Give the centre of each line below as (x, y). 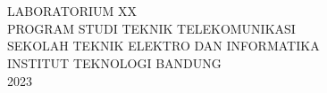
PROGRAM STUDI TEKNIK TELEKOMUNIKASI (151, 28)
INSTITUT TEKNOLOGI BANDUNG (114, 62)
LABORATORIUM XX (72, 11)
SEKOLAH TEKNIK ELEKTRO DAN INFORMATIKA (163, 46)
